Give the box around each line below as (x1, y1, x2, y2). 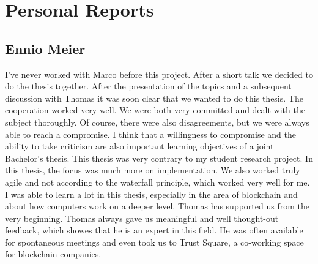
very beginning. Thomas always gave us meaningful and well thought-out (5, 211, 279, 224)
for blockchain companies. (5, 247, 102, 260)
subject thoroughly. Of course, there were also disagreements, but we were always (5, 115, 309, 128)
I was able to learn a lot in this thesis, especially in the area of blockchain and (5, 187, 298, 200)
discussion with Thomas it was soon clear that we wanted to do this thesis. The (5, 91, 303, 104)
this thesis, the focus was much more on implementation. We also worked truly (5, 164, 300, 176)
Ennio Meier (5, 39, 86, 58)
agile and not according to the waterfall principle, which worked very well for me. (5, 175, 310, 188)
